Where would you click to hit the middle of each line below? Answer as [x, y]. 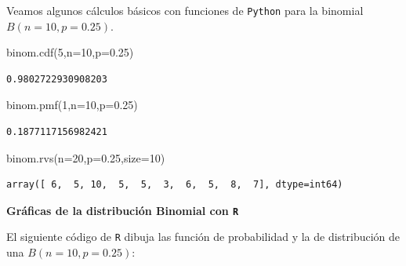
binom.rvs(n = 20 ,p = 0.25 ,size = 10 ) [86, 157]
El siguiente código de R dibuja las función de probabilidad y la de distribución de [203, 237]
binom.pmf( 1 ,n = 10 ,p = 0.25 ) [72, 105]
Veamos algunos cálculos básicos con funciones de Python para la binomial [185, 10]
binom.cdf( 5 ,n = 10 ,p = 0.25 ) [70, 52]
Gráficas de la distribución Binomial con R [123, 210]
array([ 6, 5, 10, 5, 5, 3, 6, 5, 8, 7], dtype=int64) [175, 185]
